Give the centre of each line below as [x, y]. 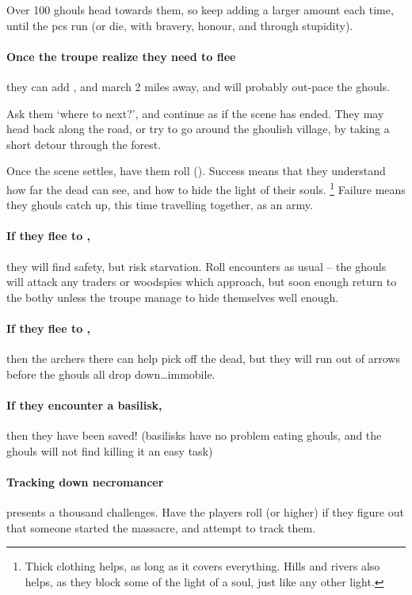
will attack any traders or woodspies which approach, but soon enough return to [202, 282]
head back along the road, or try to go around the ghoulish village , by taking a [198, 129]
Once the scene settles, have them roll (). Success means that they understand [196, 171]
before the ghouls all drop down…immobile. [111, 374]
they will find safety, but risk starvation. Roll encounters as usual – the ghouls [196, 266]
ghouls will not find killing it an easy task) [110, 450]
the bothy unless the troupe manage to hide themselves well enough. [173, 297]
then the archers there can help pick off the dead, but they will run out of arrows [203, 359]
